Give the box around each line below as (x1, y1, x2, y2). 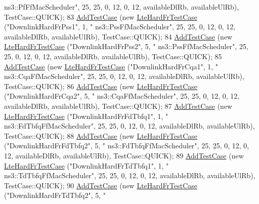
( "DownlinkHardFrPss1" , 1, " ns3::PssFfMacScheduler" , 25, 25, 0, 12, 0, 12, (4, 21, 236, 32)
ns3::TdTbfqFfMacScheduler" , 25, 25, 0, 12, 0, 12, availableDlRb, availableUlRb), (4, 170, 255, 181)
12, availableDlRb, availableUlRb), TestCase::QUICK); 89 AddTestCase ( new (4, 150, 244, 160)
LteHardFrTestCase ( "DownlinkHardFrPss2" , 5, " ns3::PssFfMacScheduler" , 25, (4, 41, 248, 52)
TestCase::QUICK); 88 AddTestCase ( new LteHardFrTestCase (4, 130, 198, 141)
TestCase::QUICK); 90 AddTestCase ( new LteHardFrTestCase (4, 180, 198, 190)
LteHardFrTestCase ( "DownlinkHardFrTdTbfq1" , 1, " (4, 160, 169, 171)
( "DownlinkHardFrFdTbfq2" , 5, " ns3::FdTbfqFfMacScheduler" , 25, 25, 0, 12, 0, (4, 140, 249, 151)
